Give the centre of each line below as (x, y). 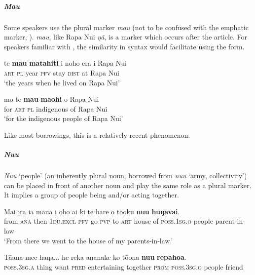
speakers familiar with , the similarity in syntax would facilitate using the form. (124, 46)
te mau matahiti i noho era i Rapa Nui (65, 63)
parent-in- (230, 221)
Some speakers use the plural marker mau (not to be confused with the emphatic (126, 27)
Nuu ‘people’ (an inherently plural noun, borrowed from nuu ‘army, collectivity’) (126, 176)
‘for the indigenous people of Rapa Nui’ (64, 118)
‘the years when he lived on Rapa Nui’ (62, 82)
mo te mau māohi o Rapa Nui (52, 99)
